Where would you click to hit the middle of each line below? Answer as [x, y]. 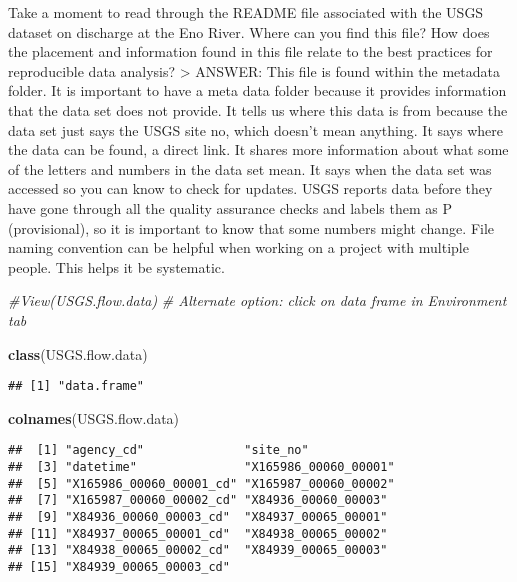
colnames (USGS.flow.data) [94, 417]
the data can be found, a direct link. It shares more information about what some [258, 149]
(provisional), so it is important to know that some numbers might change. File [251, 227]
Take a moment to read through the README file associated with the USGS [246, 12]
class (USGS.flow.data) [78, 353]
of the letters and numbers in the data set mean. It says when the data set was [250, 168]
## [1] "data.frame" [76, 386]
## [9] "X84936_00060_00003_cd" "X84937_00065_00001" [198, 516]
